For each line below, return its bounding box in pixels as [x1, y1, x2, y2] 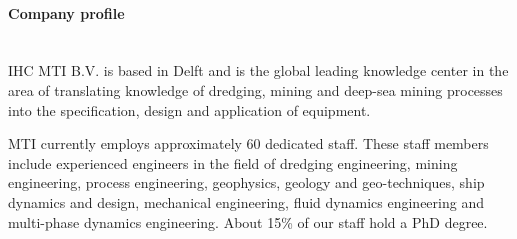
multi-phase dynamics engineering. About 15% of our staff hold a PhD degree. [8, 211, 488, 232]
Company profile [8, 2, 125, 23]
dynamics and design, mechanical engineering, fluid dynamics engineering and [8, 191, 484, 212]
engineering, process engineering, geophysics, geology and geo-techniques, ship [8, 172, 485, 193]
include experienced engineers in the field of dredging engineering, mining [8, 152, 458, 173]
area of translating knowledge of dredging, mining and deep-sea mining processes [8, 79, 503, 100]
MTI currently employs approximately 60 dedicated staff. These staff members [8, 133, 489, 154]
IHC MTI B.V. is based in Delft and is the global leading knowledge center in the [8, 60, 509, 81]
